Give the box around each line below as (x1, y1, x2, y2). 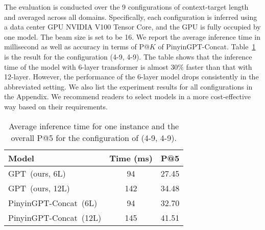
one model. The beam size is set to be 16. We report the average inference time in (4, 31, 260, 42)
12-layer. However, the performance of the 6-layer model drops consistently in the (4, 71, 259, 82)
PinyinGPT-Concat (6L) (8, 196, 98, 209)
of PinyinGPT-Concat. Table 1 (158, 41, 256, 52)
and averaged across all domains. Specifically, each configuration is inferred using (4, 11, 257, 22)
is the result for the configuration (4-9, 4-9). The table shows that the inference (4, 51, 252, 62)
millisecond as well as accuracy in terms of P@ (4, 41, 150, 52)
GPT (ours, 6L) (8, 167, 66, 179)
